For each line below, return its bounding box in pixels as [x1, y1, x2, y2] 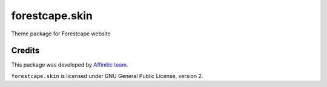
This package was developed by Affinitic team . [11, 61, 128, 68]
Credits [11, 46, 40, 56]
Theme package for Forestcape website [11, 30, 111, 37]
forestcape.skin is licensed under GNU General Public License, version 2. [11, 72, 203, 79]
